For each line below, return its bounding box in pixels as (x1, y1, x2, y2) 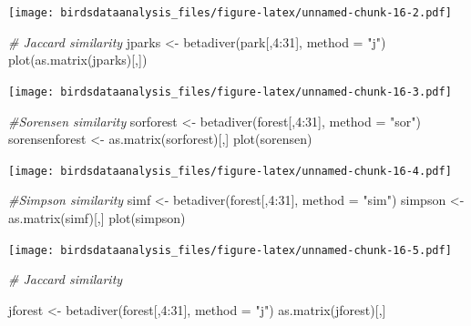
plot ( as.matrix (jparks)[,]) (8, 50, 148, 69)
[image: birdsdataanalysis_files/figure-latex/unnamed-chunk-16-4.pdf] (8, 164, 452, 178)
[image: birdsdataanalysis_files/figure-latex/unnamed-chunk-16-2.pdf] (8, 6, 452, 19)
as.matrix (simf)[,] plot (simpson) (8, 208, 186, 227)
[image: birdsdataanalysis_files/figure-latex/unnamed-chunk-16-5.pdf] (8, 243, 452, 257)
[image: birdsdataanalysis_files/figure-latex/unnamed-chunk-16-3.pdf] (8, 85, 452, 98)
